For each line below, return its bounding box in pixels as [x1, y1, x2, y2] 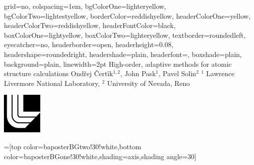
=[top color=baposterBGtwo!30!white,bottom [4, 141, 141, 151]
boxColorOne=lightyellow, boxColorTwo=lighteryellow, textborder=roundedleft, [4, 29, 246, 40]
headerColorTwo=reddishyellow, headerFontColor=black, [4, 20, 176, 30]
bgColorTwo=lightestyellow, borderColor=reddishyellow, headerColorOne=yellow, [4, 10, 251, 21]
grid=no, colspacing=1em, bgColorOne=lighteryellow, [4, 1, 167, 11]
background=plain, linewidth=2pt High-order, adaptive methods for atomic [4, 58, 232, 69]
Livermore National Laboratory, [4, 78, 100, 88]
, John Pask [120, 68, 156, 79]
